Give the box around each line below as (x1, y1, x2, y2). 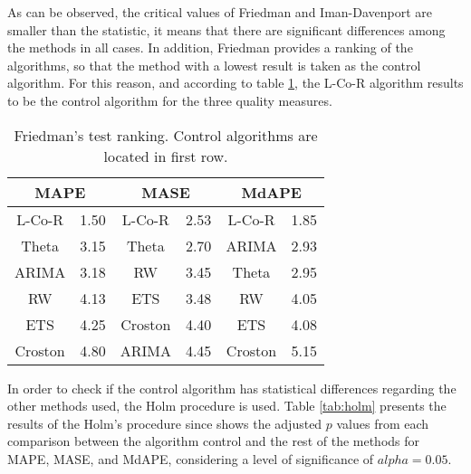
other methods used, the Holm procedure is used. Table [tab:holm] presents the (7, 396, 447, 415)
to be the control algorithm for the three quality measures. (7, 90, 332, 109)
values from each (336, 413, 429, 432)
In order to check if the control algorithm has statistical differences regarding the (7, 378, 457, 397)
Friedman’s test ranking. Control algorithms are (14, 124, 318, 146)
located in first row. (103, 145, 228, 166)
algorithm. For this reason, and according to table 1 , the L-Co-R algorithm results (7, 73, 464, 92)
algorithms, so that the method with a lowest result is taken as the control (7, 55, 421, 74)
